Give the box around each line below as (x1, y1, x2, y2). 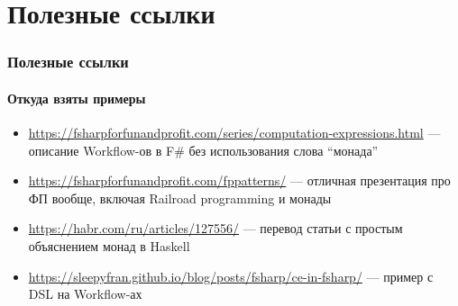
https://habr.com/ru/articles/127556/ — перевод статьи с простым (28, 219, 403, 238)
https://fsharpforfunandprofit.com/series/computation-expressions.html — (28, 123, 441, 142)
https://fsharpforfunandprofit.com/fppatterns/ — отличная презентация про (28, 171, 451, 190)
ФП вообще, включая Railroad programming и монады (28, 188, 332, 207)
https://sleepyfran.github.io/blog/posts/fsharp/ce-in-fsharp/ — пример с (28, 266, 434, 285)
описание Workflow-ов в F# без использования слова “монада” (28, 140, 379, 159)
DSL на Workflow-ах (28, 284, 142, 303)
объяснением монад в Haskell (28, 236, 190, 255)
